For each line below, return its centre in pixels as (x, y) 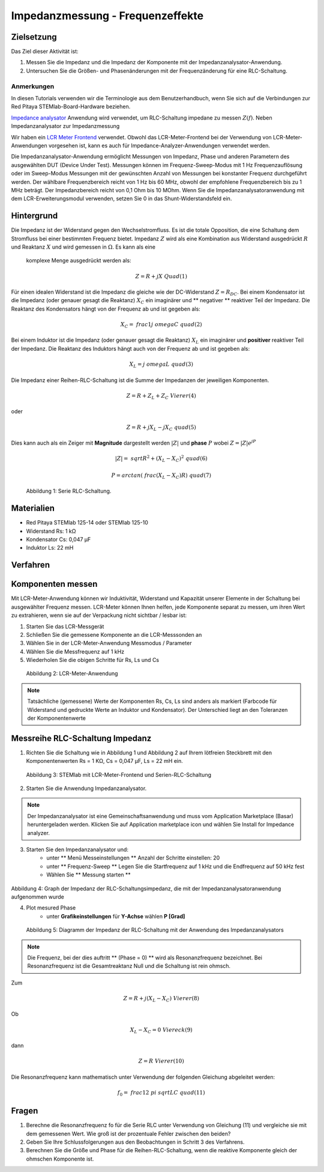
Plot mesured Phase (51, 908)
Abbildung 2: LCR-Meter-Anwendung (72, 673)
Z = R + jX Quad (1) (161, 276)
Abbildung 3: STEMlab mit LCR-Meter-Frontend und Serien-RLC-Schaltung (119, 774)
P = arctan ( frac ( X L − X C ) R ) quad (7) (161, 476)
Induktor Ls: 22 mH (50, 548)
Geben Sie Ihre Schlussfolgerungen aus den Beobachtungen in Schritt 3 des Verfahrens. (136, 1142)
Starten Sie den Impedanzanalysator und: (77, 849)
